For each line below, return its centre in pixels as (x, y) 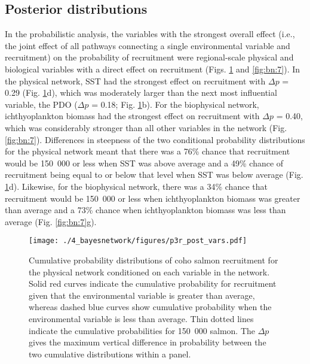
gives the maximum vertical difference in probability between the (148, 342)
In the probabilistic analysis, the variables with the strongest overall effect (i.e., (150, 34)
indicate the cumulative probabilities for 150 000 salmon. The (142, 330)
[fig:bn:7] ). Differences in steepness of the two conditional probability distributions (155, 139)
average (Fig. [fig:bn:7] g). (51, 221)
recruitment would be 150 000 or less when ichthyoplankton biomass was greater (153, 198)
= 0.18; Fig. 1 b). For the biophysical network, (175, 104)
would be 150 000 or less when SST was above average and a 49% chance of (144, 163)
